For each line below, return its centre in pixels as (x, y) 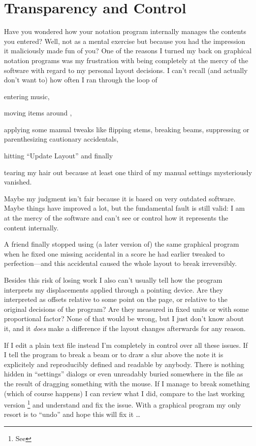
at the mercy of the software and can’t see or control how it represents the (116, 218)
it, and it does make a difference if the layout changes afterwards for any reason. (125, 328)
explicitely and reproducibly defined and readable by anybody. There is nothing (124, 364)
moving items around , (38, 113)
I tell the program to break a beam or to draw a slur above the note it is (114, 354)
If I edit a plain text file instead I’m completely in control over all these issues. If (126, 345)
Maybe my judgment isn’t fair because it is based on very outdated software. (120, 198)
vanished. (18, 182)
